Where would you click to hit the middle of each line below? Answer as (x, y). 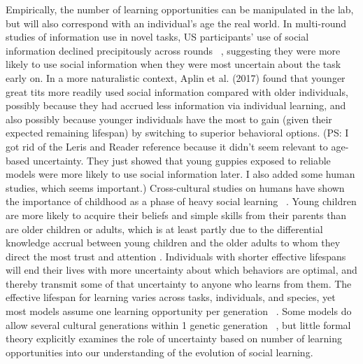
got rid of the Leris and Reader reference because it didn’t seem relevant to (167, 146)
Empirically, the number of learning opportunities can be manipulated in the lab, (180, 9)
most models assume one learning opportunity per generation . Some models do (179, 311)
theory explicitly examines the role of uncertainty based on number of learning (174, 338)
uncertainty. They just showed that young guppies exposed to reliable (181, 160)
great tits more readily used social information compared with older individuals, (177, 91)
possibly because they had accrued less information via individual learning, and (176, 105)
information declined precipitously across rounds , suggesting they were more (173, 50)
